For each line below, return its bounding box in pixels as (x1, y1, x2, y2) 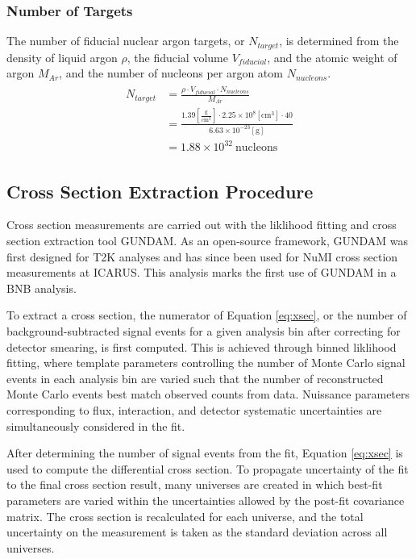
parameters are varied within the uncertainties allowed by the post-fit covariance (6, 491, 405, 508)
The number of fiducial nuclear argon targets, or (6, 32, 245, 49)
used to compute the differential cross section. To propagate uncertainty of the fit (6, 460, 409, 477)
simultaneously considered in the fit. (6, 417, 185, 434)
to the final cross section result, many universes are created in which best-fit (6, 476, 383, 493)
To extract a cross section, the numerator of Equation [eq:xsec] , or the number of (6, 307, 407, 323)
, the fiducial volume (127, 48, 228, 65)
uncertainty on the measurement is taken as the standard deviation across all (6, 524, 388, 540)
